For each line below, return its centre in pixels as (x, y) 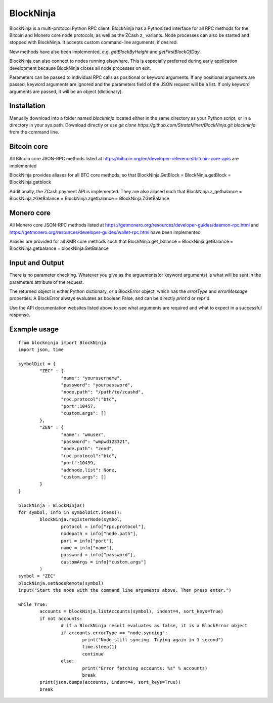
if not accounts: (61, 619)
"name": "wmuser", (84, 434)
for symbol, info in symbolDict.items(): (70, 512)
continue (93, 654)
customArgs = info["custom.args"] (104, 562)
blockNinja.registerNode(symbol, (81, 519)
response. (20, 315)
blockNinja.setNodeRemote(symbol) (61, 583)
